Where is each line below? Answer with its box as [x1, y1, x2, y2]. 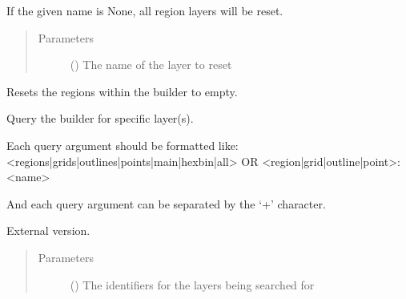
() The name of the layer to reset [70, 56, 232, 73]
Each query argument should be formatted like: [6, 136, 239, 153]
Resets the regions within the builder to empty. [6, 83, 238, 99]
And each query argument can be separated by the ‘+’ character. [6, 195, 326, 212]
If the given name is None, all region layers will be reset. [6, 2, 283, 18]
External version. [6, 222, 90, 239]
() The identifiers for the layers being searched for [70, 276, 315, 293]
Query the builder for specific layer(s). [6, 110, 194, 127]
